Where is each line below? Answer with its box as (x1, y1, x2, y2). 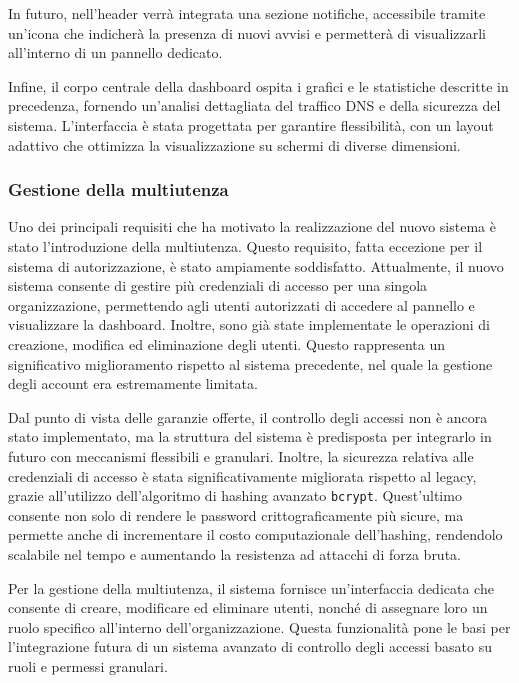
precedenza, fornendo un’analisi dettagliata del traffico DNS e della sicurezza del (8, 95, 501, 116)
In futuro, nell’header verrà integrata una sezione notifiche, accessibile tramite (8, 3, 486, 23)
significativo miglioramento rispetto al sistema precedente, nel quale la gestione (8, 353, 493, 374)
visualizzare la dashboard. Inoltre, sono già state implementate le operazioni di (8, 314, 490, 335)
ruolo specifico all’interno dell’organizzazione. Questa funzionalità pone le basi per (8, 616, 511, 637)
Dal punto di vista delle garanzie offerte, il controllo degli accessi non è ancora (8, 406, 488, 427)
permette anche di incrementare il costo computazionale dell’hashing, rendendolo (8, 524, 503, 545)
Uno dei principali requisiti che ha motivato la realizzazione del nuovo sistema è (8, 216, 496, 237)
